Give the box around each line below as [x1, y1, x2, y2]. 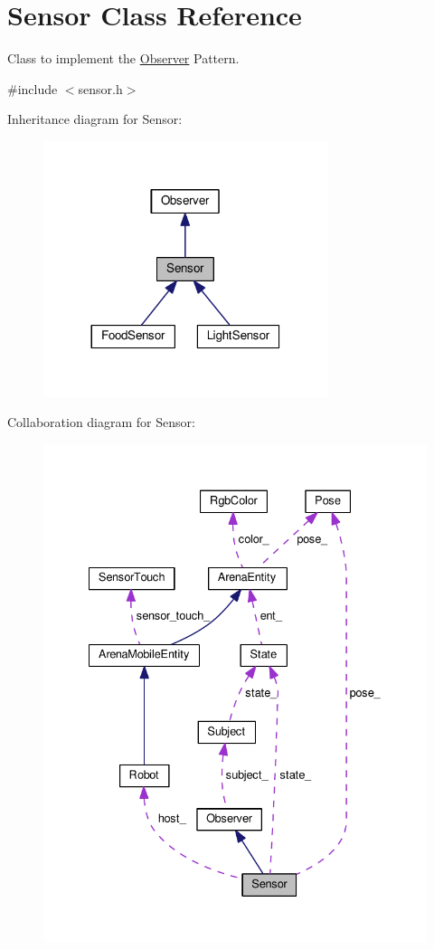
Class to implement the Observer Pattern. [7, 49, 240, 68]
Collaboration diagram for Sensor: [7, 413, 195, 432]
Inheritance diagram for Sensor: [7, 109, 183, 128]
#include [7, 79, 58, 98]
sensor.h [78, 79, 123, 98]
